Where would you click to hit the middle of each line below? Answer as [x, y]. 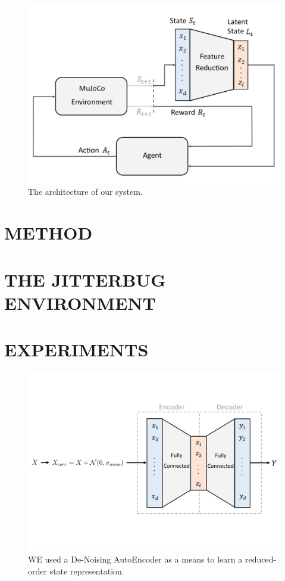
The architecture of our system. [85, 192]
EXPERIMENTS [76, 349]
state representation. [87, 571]
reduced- [261, 559]
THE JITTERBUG [85, 279]
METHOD [48, 233]
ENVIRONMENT [80, 302]
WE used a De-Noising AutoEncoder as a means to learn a [135, 559]
